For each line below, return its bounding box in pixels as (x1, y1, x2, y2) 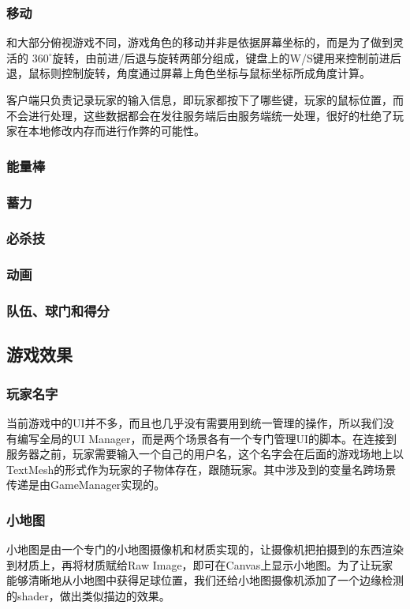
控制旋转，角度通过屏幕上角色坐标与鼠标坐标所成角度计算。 (61, 65, 371, 81)
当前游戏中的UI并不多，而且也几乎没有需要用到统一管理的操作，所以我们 (6, 415, 383, 430)
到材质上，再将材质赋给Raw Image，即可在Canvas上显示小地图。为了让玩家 (6, 556, 393, 573)
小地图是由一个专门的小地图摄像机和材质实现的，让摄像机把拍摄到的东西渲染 (6, 541, 404, 558)
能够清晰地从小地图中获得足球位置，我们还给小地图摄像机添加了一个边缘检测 (6, 572, 404, 588)
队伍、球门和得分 (6, 301, 110, 321)
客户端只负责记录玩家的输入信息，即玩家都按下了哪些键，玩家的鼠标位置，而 (6, 92, 404, 107)
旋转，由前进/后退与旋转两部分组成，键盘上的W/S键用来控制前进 (52, 49, 390, 66)
